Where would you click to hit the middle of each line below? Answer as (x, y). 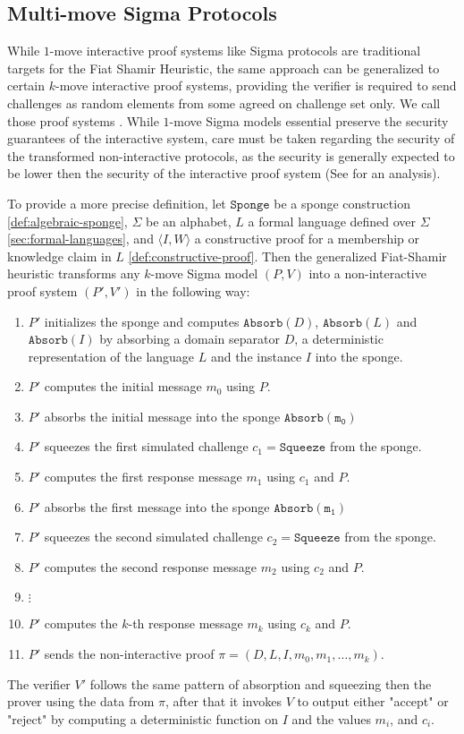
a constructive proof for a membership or (307, 239)
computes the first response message (143, 477)
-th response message (186, 623)
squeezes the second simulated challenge (153, 537)
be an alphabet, (188, 221)
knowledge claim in (59, 256)
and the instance (256, 356)
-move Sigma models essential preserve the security (309, 120)
